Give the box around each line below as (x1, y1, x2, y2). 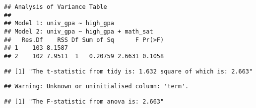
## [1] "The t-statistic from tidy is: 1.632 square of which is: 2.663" (4, 68, 253, 75)
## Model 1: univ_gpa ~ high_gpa (4, 20, 114, 27)
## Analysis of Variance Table (4, 3, 107, 10)
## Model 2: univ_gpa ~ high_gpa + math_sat (4, 28, 153, 35)
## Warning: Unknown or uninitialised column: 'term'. (4, 83, 189, 90)
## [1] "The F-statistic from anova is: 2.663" (4, 98, 164, 105)
